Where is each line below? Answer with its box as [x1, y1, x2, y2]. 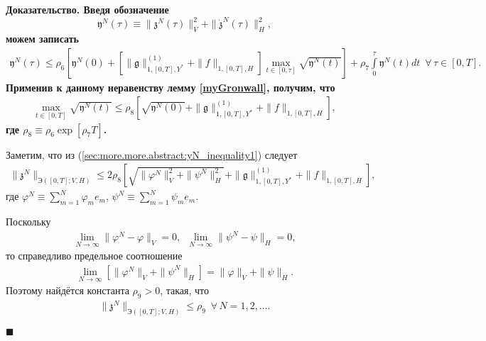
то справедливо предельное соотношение [6, 248, 183, 263]
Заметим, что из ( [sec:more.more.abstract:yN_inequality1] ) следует [6, 147, 298, 162]
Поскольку [6, 214, 51, 228]
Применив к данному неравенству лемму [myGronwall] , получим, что [6, 79, 335, 94]
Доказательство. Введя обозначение [6, 2, 169, 16]
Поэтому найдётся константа [6, 283, 129, 298]
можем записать [6, 31, 79, 46]
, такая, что [160, 283, 210, 298]
